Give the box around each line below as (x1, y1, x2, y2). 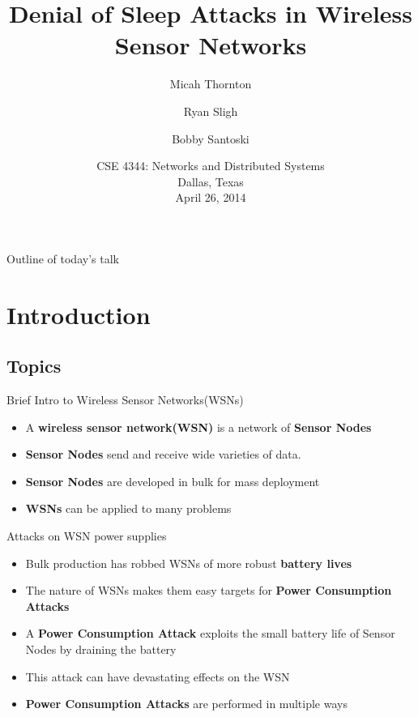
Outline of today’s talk (6, 250, 119, 267)
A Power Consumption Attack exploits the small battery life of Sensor (25, 625, 395, 642)
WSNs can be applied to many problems (25, 500, 232, 517)
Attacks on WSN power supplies (6, 527, 167, 544)
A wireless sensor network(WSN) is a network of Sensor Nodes (25, 418, 372, 435)
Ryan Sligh (183, 102, 238, 119)
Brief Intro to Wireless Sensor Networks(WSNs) (6, 391, 244, 408)
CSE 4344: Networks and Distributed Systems (96, 157, 325, 174)
